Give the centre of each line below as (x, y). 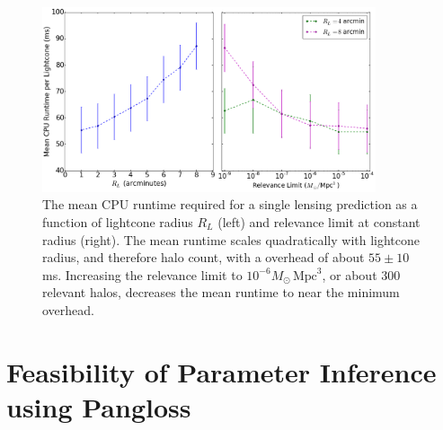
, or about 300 (361, 274)
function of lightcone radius (118, 221)
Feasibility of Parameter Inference (221, 371)
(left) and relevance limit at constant (319, 221)
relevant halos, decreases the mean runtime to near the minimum (221, 292)
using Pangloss (99, 406)
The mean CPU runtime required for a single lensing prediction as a (230, 204)
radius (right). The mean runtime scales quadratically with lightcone (231, 239)
